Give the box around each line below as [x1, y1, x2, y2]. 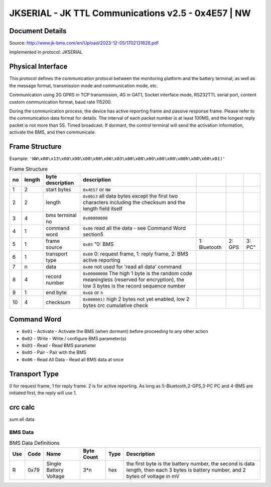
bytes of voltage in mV [126, 472, 180, 479]
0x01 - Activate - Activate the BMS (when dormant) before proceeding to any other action [22, 328, 208, 334]
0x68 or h [83, 289, 103, 296]
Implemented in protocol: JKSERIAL [9, 49, 83, 55]
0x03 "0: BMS [83, 240, 114, 247]
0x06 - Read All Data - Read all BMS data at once [22, 356, 124, 362]
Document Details [9, 27, 67, 35]
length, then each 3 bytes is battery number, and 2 [126, 466, 246, 473]
